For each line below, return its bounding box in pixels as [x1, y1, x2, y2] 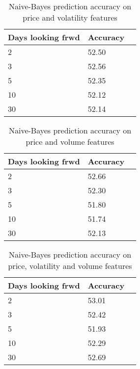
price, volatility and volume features [8, 260, 132, 271]
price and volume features [26, 136, 114, 147]
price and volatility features [23, 12, 117, 23]
